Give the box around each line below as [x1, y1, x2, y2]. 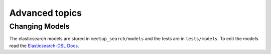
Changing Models [9, 22, 70, 31]
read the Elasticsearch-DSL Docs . [9, 43, 79, 49]
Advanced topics [9, 7, 82, 18]
